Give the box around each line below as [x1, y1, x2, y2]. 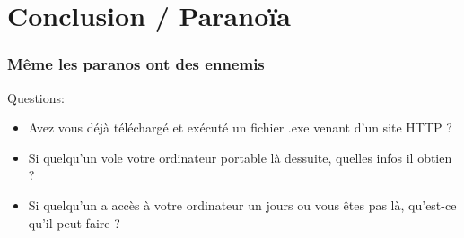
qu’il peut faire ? [28, 213, 120, 232]
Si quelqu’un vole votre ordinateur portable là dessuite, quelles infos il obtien [28, 148, 452, 166]
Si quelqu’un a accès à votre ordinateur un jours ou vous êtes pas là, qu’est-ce [28, 195, 457, 214]
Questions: [7, 88, 65, 106]
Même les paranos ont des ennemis [7, 53, 265, 75]
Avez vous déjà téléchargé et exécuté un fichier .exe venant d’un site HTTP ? [28, 118, 452, 137]
